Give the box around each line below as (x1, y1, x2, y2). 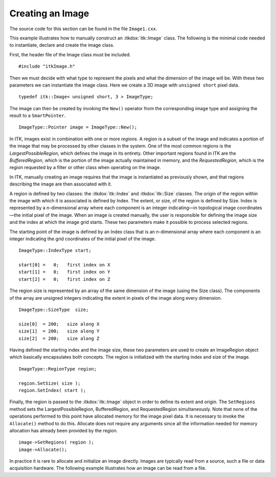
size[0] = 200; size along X (18, 321, 100, 327)
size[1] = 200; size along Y (18, 328, 100, 334)
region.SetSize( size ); (18, 380, 81, 386)
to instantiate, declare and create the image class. (9, 42, 114, 48)
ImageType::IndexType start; (18, 247, 91, 254)
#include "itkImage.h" (18, 64, 76, 69)
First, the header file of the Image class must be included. (9, 51, 131, 57)
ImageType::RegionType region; (18, 366, 97, 371)
